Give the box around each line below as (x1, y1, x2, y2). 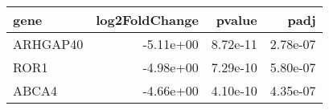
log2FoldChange (96, 10, 199, 29)
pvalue (216, 10, 257, 29)
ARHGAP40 (13, 35, 84, 53)
